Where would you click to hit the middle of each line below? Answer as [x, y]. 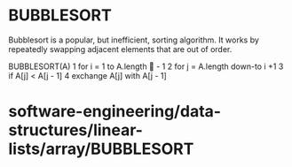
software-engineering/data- [115, 112]
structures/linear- [76, 130]
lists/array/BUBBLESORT [101, 149]
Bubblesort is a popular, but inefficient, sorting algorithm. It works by [134, 40]
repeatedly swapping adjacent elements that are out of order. [120, 49]
